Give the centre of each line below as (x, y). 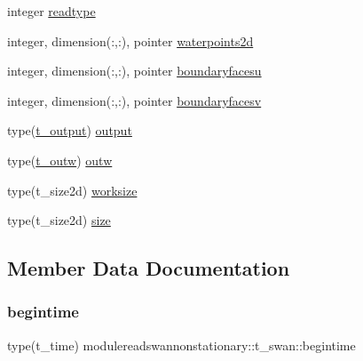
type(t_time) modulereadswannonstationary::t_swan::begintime (181, 345)
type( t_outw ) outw (60, 160)
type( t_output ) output (70, 130)
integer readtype (51, 11)
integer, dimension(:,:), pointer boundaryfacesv (134, 100)
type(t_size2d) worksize (72, 190)
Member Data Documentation (149, 268)
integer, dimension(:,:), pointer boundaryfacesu (134, 71)
